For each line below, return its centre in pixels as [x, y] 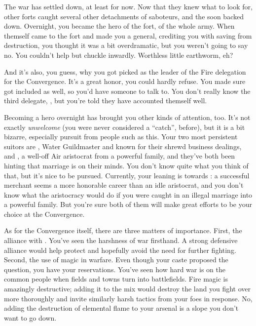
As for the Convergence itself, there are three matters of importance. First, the [123, 230]
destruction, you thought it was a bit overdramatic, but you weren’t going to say [126, 45]
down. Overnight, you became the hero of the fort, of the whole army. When [119, 26]
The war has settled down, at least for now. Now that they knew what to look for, [128, 6]
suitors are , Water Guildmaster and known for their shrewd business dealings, [123, 146]
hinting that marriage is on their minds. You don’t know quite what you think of [126, 165]
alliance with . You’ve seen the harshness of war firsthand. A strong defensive [121, 240]
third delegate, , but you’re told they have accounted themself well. [106, 101]
